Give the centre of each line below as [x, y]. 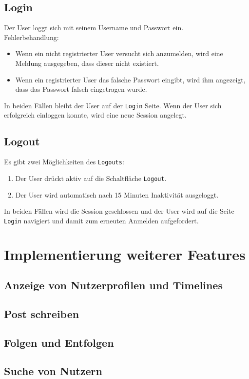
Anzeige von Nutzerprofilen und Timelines [113, 285]
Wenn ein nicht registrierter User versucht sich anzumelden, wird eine [119, 53]
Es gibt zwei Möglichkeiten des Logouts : [64, 162]
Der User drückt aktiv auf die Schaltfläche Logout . [91, 178]
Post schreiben [42, 313]
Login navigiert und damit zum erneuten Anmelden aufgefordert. [101, 220]
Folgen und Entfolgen [59, 342]
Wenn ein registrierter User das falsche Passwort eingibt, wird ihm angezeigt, [130, 79]
